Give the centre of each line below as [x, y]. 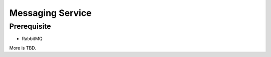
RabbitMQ [32, 39]
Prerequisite [30, 26]
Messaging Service [50, 13]
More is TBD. [23, 48]
